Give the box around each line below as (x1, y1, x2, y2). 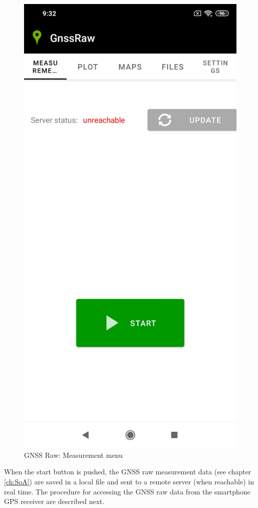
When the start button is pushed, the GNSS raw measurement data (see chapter (4, 466, 251, 477)
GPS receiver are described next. (4, 496, 105, 506)
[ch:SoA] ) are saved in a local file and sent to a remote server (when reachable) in (4, 476, 254, 487)
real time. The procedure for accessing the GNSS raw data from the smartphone (4, 486, 250, 496)
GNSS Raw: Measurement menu (24, 449, 123, 460)
